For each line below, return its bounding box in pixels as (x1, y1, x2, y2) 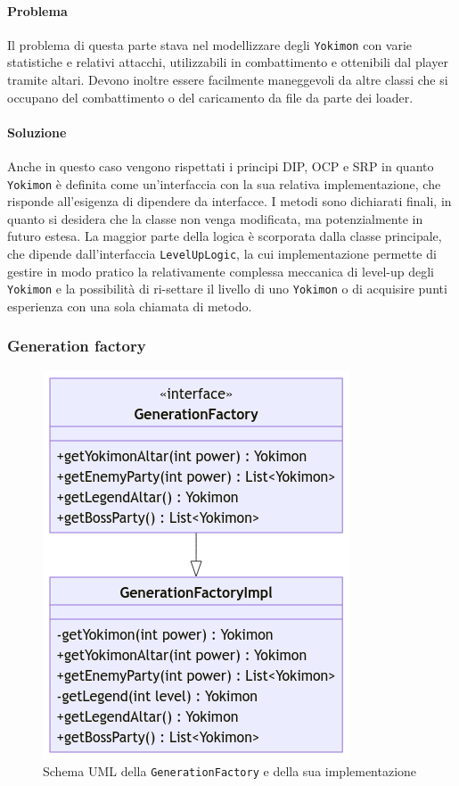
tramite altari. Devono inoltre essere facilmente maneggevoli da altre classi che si (7, 70, 448, 89)
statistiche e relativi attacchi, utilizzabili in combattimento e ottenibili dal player (7, 53, 448, 71)
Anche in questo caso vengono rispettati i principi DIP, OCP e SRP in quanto (7, 157, 434, 176)
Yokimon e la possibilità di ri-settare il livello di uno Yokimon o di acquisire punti (7, 279, 447, 298)
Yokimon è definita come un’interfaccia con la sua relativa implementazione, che (7, 174, 441, 193)
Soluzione (7, 122, 67, 141)
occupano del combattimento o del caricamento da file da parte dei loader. (7, 87, 414, 106)
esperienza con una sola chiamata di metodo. (7, 296, 252, 315)
